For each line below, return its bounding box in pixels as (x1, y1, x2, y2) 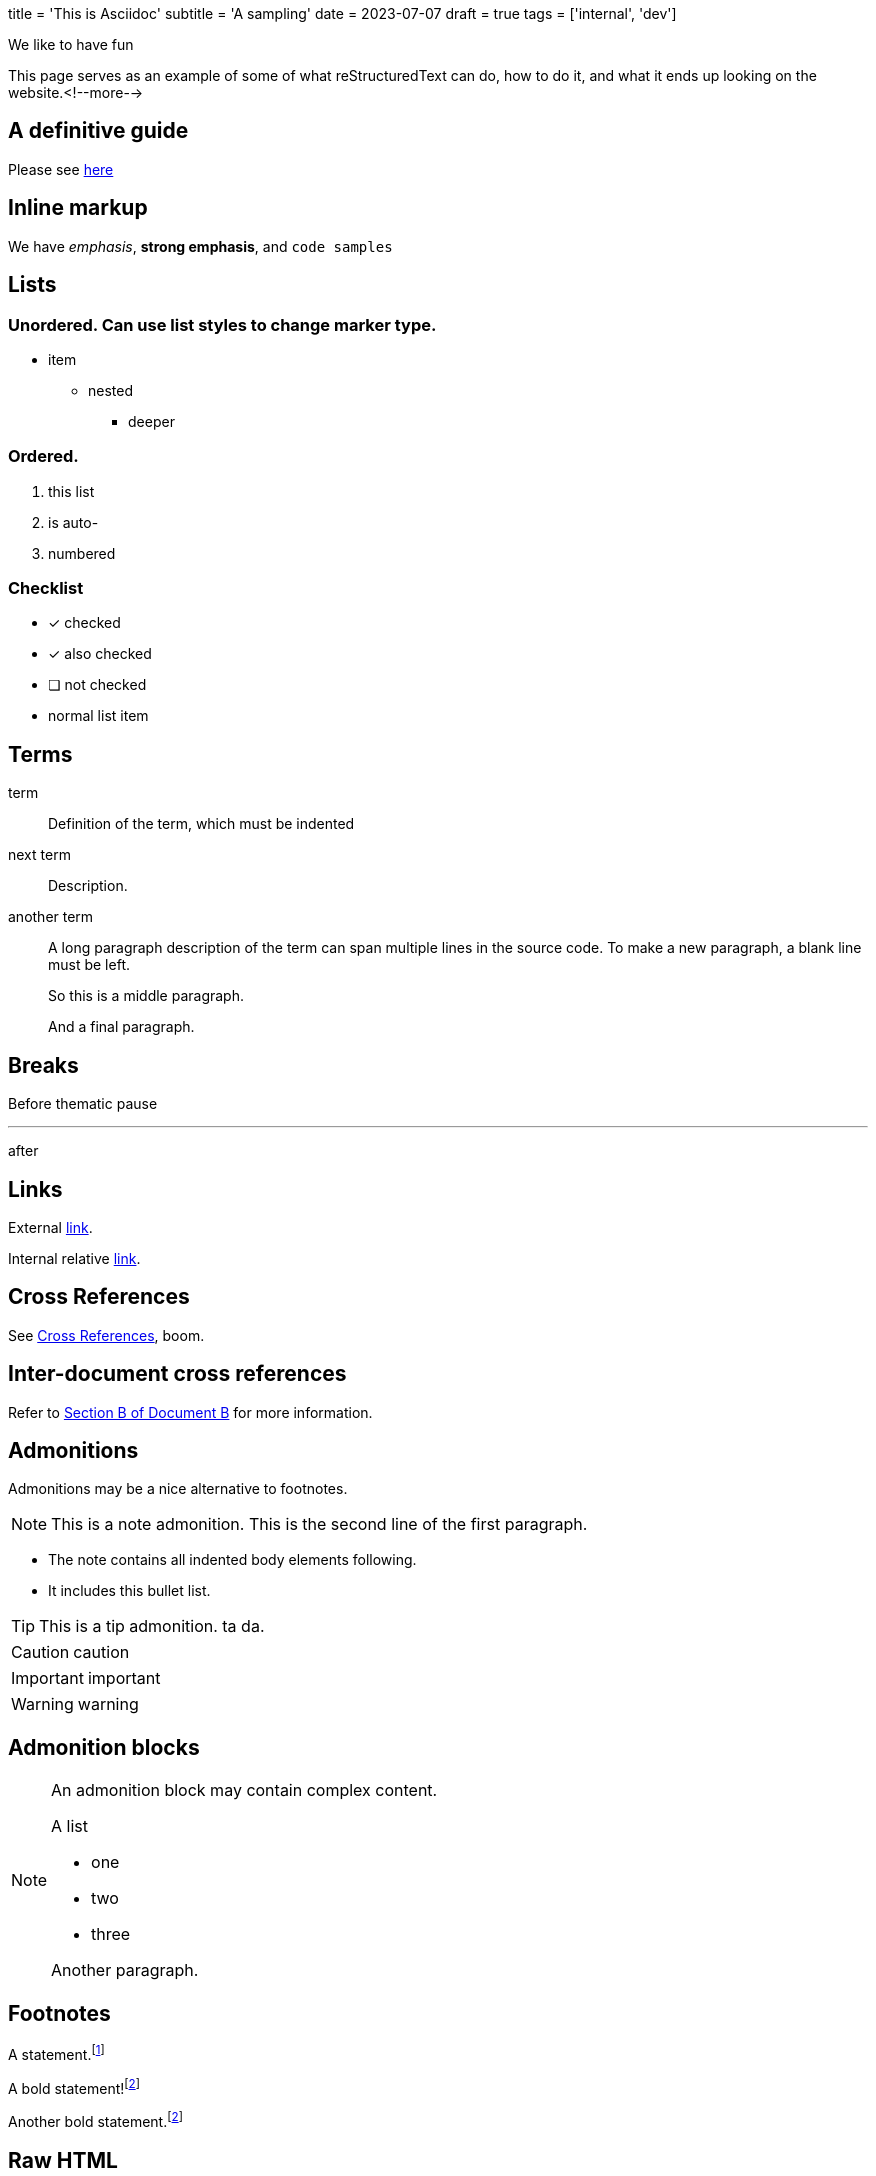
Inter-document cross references (8, 1361, 347, 1387)
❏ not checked (48, 676, 147, 694)
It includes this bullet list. (48, 1582, 211, 1600)
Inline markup (8, 195, 148, 221)
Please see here (8, 160, 114, 178)
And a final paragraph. (48, 1018, 195, 1036)
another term (8, 908, 94, 926)
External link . (8, 1218, 93, 1236)
